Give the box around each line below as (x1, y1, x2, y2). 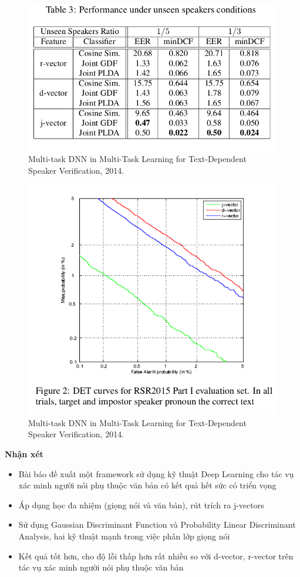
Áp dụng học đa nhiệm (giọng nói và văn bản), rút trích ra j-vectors (18, 498, 264, 511)
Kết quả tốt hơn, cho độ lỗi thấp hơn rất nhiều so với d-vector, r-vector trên (18, 549, 294, 562)
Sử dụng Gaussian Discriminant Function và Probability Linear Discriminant (18, 518, 296, 531)
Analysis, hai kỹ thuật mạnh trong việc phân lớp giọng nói (18, 530, 230, 542)
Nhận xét (5, 448, 43, 460)
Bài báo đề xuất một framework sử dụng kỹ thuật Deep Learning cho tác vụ (18, 467, 294, 480)
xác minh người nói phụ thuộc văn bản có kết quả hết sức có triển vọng (18, 479, 277, 491)
